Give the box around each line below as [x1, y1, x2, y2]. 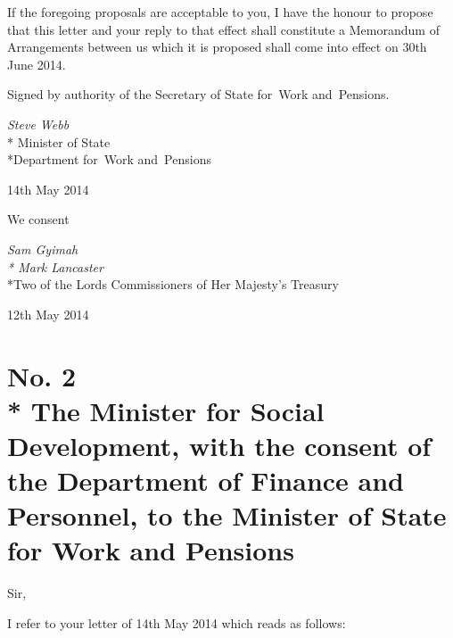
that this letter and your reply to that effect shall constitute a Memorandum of [7, 20, 440, 38]
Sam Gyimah [7, 239, 78, 258]
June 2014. [7, 54, 66, 73]
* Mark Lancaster [7, 257, 103, 276]
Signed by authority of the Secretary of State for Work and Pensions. [7, 85, 390, 104]
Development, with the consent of [7, 427, 432, 463]
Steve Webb [7, 114, 70, 133]
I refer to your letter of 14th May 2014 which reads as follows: [7, 613, 346, 632]
